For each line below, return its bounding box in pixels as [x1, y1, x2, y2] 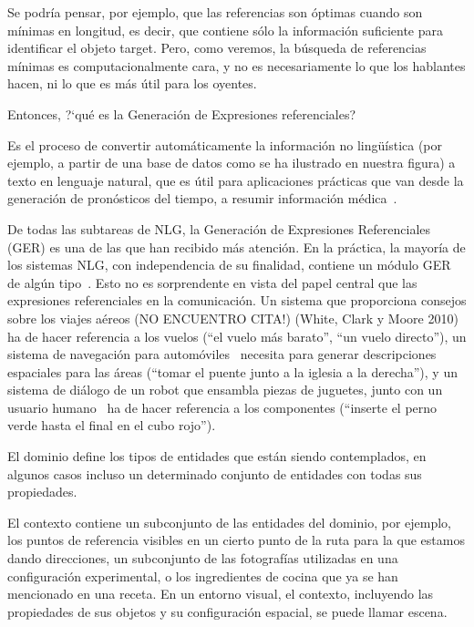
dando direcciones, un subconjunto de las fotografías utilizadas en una [7, 549, 398, 568]
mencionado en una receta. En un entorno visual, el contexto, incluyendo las [7, 584, 434, 603]
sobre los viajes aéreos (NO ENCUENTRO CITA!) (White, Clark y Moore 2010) [7, 308, 459, 327]
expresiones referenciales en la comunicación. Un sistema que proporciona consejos [7, 291, 467, 310]
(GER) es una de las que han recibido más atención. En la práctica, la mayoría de [7, 237, 466, 256]
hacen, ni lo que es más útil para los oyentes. [7, 74, 257, 93]
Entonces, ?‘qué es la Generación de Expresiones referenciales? [7, 104, 356, 123]
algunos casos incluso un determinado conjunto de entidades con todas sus [7, 464, 422, 483]
